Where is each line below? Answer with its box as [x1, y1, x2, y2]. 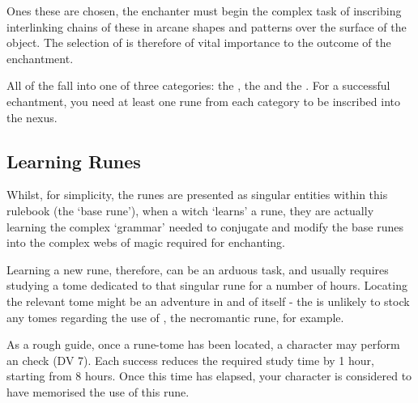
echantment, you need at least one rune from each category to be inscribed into [6, 92, 400, 109]
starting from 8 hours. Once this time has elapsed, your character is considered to [6, 367, 412, 384]
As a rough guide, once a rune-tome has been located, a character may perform [6, 336, 400, 353]
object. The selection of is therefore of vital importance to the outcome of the [6, 34, 391, 51]
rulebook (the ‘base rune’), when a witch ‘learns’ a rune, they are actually [6, 201, 374, 218]
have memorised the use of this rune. [6, 383, 190, 400]
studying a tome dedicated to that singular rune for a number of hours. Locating [6, 277, 407, 294]
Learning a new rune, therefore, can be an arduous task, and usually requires [6, 261, 389, 278]
